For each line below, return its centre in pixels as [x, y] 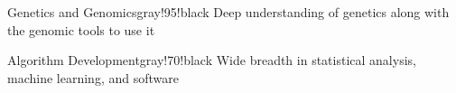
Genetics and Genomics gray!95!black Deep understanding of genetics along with [228, 12]
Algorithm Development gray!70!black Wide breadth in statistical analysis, [212, 60]
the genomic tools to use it [81, 29]
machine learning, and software [93, 77]
